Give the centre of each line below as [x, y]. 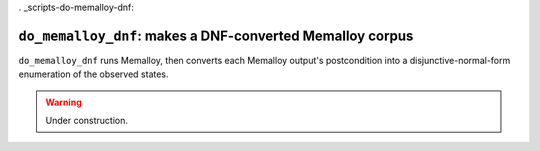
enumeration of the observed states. [93, 74]
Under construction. [87, 121]
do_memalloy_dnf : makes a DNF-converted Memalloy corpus [216, 35]
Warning [63, 102]
